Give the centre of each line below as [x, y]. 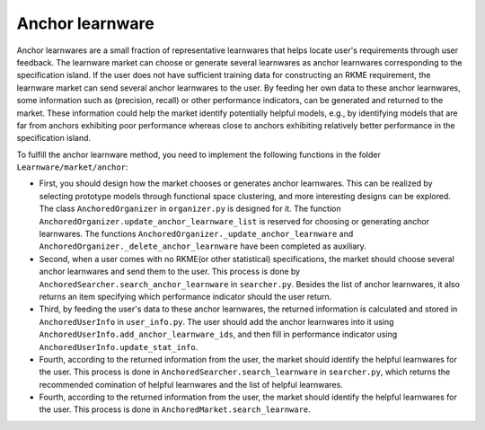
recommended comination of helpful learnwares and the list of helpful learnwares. [191, 384]
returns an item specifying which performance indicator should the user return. [185, 296]
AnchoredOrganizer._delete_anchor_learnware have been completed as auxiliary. [203, 246]
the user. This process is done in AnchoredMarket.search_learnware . [175, 409]
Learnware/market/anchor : [72, 167]
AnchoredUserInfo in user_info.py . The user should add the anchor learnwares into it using [216, 321]
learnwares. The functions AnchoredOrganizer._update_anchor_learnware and [196, 234]
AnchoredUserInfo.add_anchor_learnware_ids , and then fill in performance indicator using [218, 334]
